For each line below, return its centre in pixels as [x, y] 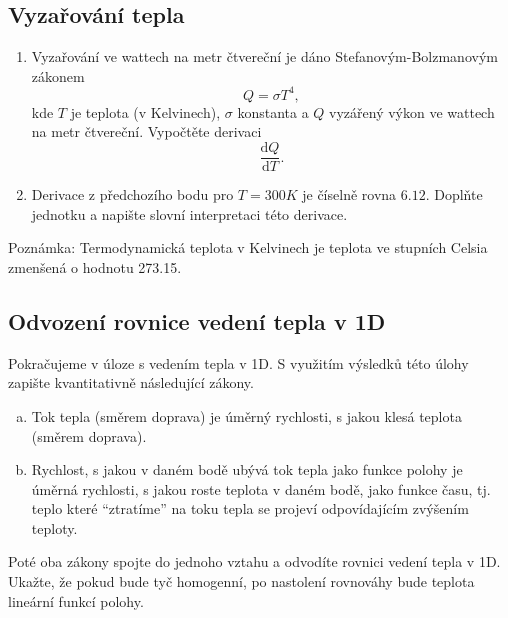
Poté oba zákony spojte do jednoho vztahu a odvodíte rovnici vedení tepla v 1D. [254, 561]
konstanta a [273, 111]
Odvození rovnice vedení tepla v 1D [197, 320]
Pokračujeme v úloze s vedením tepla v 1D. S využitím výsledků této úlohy [238, 362]
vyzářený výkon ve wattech [412, 111]
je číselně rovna [349, 194]
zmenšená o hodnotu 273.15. [95, 266]
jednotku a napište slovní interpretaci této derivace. [189, 213]
